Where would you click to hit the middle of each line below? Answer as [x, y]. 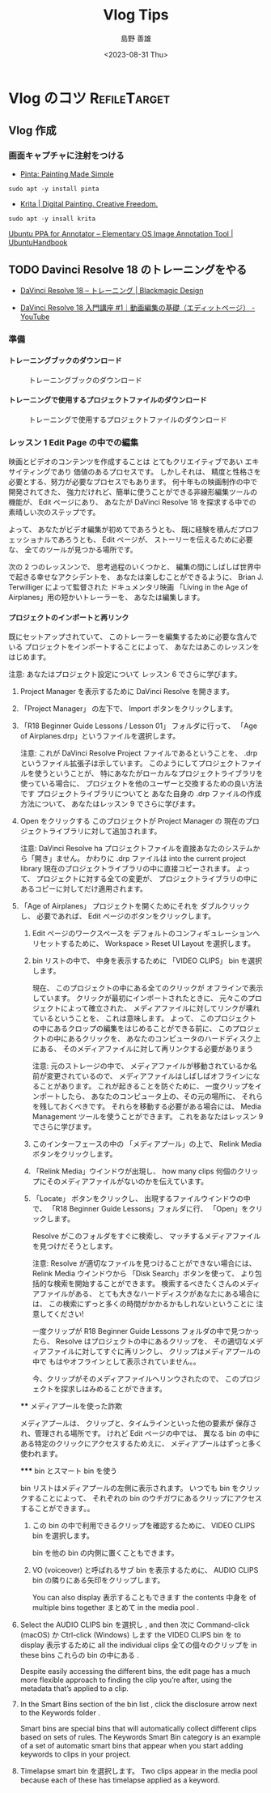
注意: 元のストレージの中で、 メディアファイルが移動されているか [141, 1066]
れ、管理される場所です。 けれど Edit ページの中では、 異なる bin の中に [140, 1433]
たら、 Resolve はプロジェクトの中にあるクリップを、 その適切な [140, 1341]
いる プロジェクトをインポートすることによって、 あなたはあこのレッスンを [134, 647]
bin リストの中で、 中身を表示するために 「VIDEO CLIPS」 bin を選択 [147, 960]
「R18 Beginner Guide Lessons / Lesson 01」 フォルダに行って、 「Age [138, 726]
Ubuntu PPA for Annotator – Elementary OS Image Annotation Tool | [121, 233]
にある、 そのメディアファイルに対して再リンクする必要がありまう [143, 1049]
